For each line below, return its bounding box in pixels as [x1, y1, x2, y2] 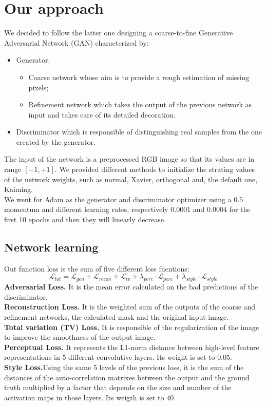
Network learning [4, 239, 99, 255]
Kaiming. [4, 184, 33, 195]
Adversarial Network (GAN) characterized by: [4, 37, 149, 48]
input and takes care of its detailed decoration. [28, 109, 176, 120]
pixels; [28, 82, 49, 92]
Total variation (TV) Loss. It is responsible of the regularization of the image [4, 321, 259, 332]
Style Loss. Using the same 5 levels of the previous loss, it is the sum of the [4, 361, 244, 372]
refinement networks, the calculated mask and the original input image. [4, 312, 229, 322]
